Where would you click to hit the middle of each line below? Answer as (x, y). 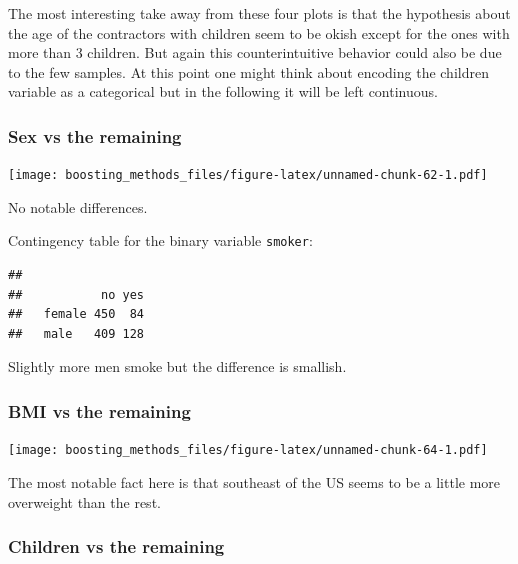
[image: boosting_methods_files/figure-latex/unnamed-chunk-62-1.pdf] (248, 175)
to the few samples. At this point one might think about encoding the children (248, 71)
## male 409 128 (76, 333)
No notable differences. (78, 206)
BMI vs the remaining (99, 410)
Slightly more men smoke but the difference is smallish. (177, 366)
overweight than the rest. (84, 501)
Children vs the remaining (116, 546)
